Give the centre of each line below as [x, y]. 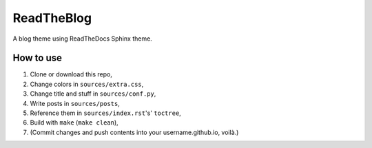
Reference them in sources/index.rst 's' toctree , [106, 113]
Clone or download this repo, [71, 74]
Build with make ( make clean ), [74, 123]
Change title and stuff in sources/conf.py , [93, 94]
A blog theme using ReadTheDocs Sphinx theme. [83, 39]
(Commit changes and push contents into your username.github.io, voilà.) [134, 132]
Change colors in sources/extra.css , [87, 84]
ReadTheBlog [52, 18]
